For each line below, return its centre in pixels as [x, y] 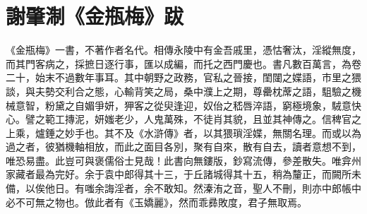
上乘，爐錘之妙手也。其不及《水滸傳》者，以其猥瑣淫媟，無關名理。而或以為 [183, 132]
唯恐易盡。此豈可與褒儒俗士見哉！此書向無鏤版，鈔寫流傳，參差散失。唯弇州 [183, 160]
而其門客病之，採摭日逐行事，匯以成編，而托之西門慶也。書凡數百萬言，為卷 [183, 63]
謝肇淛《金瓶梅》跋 [95, 16]
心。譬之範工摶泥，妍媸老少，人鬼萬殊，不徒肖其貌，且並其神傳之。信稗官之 [183, 119]
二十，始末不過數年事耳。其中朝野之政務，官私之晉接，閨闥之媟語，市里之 [179, 77]
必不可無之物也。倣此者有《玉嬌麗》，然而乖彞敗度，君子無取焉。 [156, 202]
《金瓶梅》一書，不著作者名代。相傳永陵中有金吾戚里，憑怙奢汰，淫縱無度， [183, 50]
